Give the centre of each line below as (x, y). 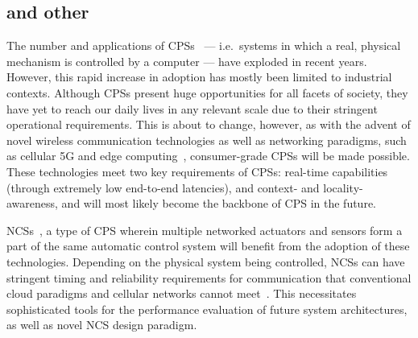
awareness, (32, 203)
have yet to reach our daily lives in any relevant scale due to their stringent (192, 108)
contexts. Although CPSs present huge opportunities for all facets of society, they (207, 92)
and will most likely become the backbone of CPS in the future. (219, 203)
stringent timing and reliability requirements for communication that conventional (209, 277)
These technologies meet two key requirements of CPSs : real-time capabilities (197, 171)
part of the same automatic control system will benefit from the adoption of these (208, 246)
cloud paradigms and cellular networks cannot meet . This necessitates (182, 293)
